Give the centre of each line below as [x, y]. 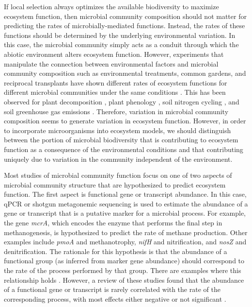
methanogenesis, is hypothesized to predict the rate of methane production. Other [126, 232]
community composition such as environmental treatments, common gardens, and [125, 73]
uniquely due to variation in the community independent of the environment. [118, 159]
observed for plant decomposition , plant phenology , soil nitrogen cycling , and [122, 101]
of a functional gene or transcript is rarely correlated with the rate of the [112, 289]
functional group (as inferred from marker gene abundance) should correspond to [124, 261]
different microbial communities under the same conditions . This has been [115, 92]
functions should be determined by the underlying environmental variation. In [120, 35]
